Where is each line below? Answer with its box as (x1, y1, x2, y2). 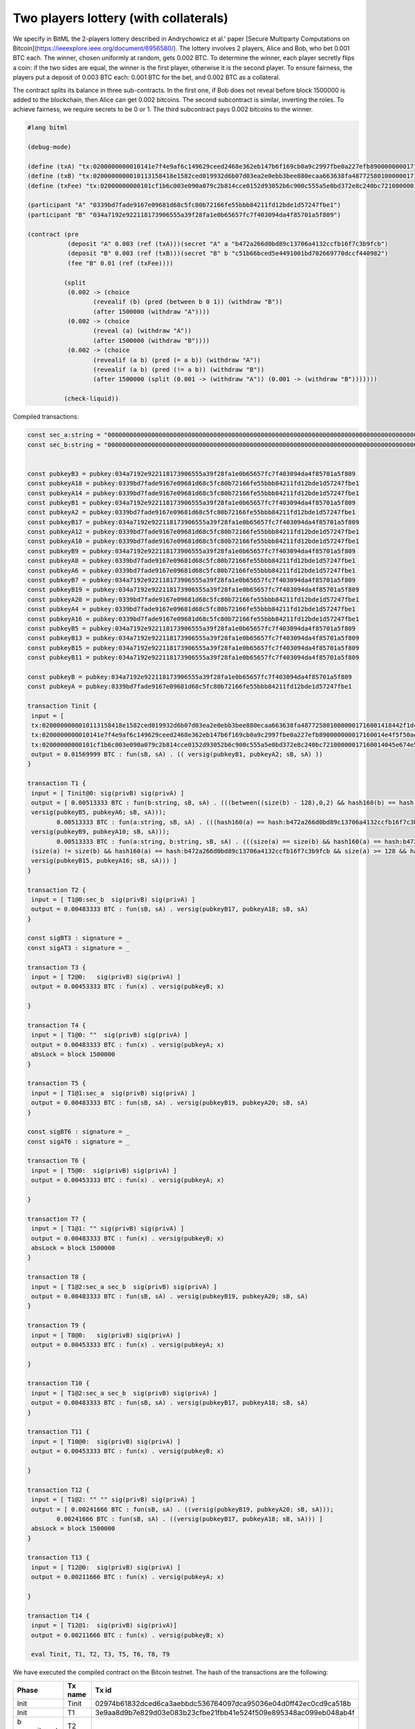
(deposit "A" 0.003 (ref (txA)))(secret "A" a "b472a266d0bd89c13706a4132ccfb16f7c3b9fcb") (67, 239, 389, 248)
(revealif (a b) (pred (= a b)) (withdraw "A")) (93, 356, 261, 364)
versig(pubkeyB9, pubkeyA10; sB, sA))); (31, 828, 170, 836)
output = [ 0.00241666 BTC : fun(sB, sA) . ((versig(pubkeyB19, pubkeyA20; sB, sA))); (31, 1505, 334, 1513)
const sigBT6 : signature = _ (27, 1128, 130, 1136)
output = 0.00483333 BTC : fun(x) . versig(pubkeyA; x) (31, 1041, 225, 1048)
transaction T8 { (27, 1273, 86, 1281)
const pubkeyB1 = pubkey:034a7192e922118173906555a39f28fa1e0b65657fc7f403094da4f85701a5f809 (27, 499, 356, 506)
